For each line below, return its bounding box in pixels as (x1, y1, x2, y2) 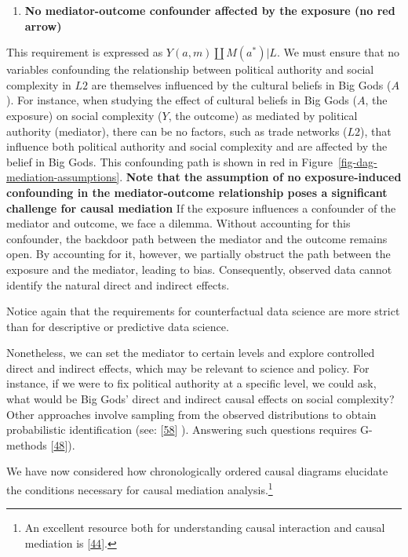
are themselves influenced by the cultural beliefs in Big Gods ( (91, 76, 392, 93)
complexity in (6, 76, 71, 93)
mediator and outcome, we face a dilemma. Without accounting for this (6, 215, 351, 231)
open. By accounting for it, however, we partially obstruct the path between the (6, 246, 391, 262)
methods (6, 436, 47, 453)
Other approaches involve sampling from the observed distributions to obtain (6, 406, 377, 422)
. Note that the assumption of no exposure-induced (119, 169, 402, 185)
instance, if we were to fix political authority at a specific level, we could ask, (6, 375, 377, 391)
